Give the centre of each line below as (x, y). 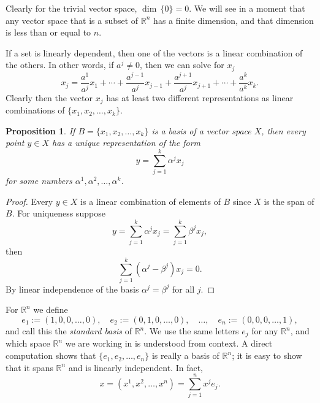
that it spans (29, 367)
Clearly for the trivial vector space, (71, 8)
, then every (284, 130)
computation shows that (51, 355)
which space (28, 343)
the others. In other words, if (60, 65)
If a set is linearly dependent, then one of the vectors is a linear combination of (154, 52)
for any (265, 331)
